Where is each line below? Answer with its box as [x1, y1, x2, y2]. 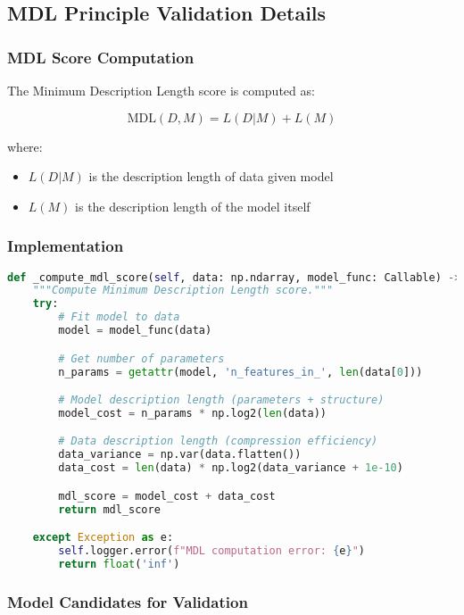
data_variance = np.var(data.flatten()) [58, 448, 302, 461]
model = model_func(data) [58, 324, 212, 337]
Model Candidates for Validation [7, 590, 248, 612]
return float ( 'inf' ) [58, 557, 180, 570]
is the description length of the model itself [75, 196, 311, 215]
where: [7, 137, 43, 155]
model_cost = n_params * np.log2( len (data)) [58, 406, 327, 420]
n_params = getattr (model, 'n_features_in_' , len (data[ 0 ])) [58, 365, 423, 378]
